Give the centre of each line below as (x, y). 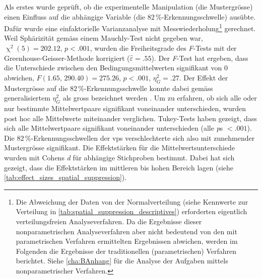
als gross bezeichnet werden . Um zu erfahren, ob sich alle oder (160, 98)
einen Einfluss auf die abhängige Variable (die (75, 16)
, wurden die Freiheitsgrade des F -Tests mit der (163, 48)
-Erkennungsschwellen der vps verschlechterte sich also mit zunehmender (143, 137)
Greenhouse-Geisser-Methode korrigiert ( (67, 58)
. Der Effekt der (204, 77)
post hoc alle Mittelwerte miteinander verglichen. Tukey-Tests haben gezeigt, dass (130, 118)
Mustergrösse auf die (36, 88)
